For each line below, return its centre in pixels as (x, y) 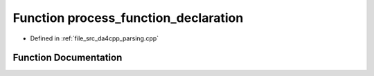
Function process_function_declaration (128, 18)
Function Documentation (68, 58)
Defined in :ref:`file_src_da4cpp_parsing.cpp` (95, 38)
